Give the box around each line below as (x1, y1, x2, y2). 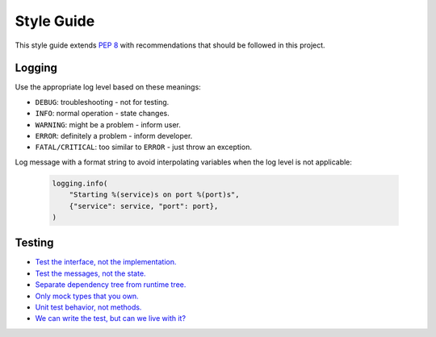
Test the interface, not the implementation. (35, 257, 177, 267)
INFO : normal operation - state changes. (35, 109, 170, 119)
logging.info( (52, 178, 108, 188)
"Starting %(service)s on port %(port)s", (69, 190, 240, 199)
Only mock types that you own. (35, 291, 139, 301)
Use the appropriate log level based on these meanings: (15, 82, 201, 92)
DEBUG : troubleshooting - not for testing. (35, 97, 170, 106)
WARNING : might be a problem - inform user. (35, 119, 181, 129)
